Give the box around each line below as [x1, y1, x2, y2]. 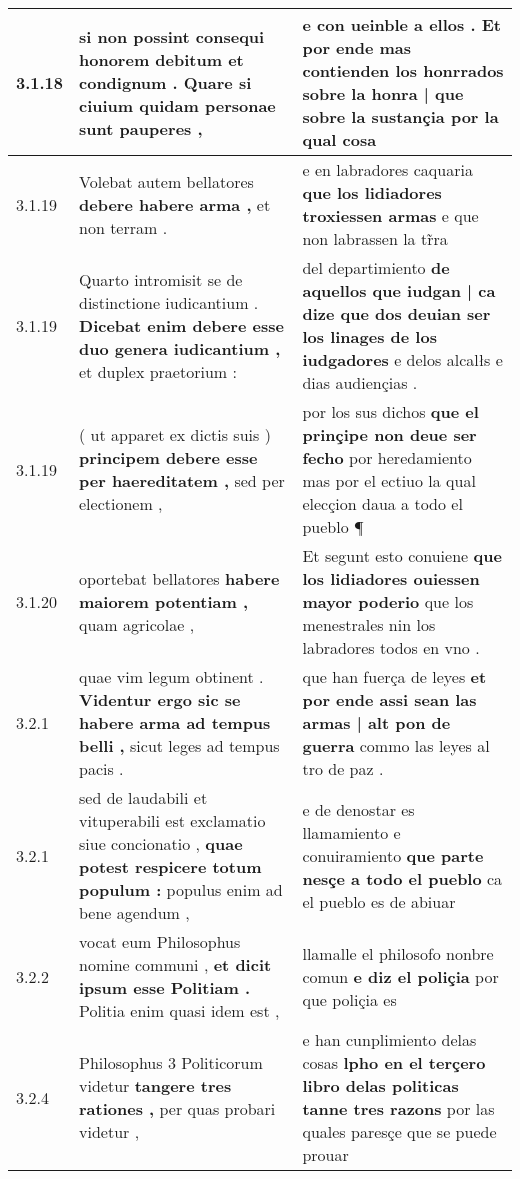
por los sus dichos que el [302, 400, 479, 423]
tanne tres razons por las [302, 1097, 495, 1120]
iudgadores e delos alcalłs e [302, 348, 503, 371]
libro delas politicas [302, 1074, 459, 1097]
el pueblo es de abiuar [302, 889, 456, 913]
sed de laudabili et [79, 786, 208, 809]
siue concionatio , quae [79, 832, 243, 855]
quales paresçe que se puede [302, 1120, 497, 1143]
